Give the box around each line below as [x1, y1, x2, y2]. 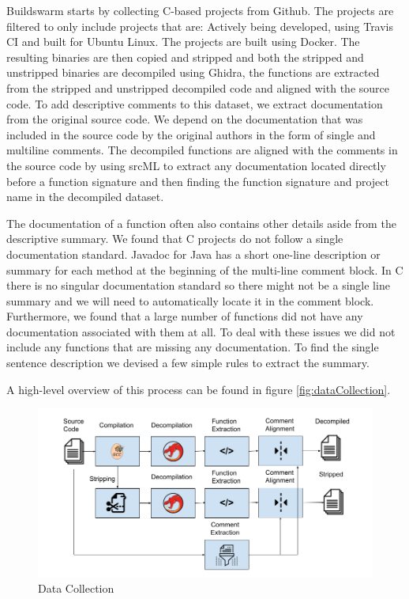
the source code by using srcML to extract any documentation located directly [6, 157, 386, 173]
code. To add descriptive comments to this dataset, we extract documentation [6, 95, 383, 112]
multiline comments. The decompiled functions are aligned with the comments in [6, 142, 398, 158]
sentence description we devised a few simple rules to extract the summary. [6, 354, 370, 371]
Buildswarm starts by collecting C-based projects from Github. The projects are [6, 2, 394, 18]
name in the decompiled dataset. [6, 188, 164, 205]
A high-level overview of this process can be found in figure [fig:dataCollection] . [6, 381, 391, 397]
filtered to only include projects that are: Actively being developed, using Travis [6, 17, 394, 34]
